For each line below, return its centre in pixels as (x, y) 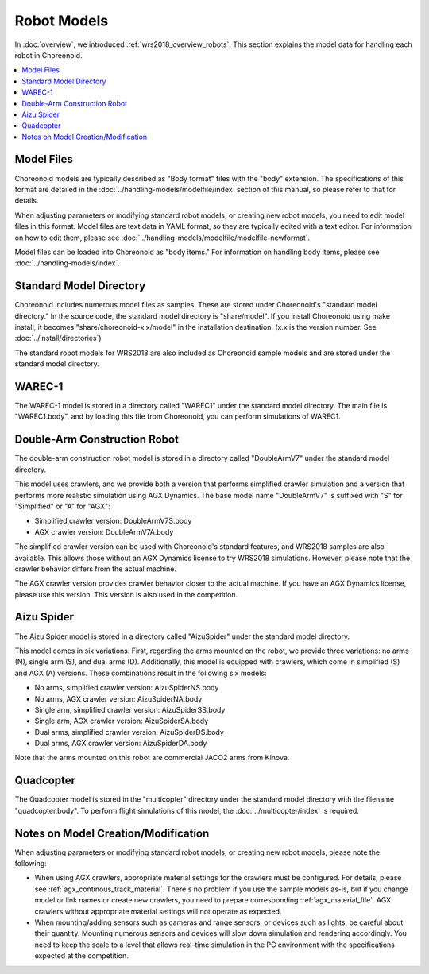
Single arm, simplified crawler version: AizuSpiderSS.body (130, 709)
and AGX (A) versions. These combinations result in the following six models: (141, 673)
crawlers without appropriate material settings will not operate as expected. (158, 911)
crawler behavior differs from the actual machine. (95, 569)
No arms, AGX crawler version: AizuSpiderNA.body (118, 698)
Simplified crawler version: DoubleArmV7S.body (113, 521)
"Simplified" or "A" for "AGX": (62, 506)
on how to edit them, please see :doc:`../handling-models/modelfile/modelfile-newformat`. (162, 238)
